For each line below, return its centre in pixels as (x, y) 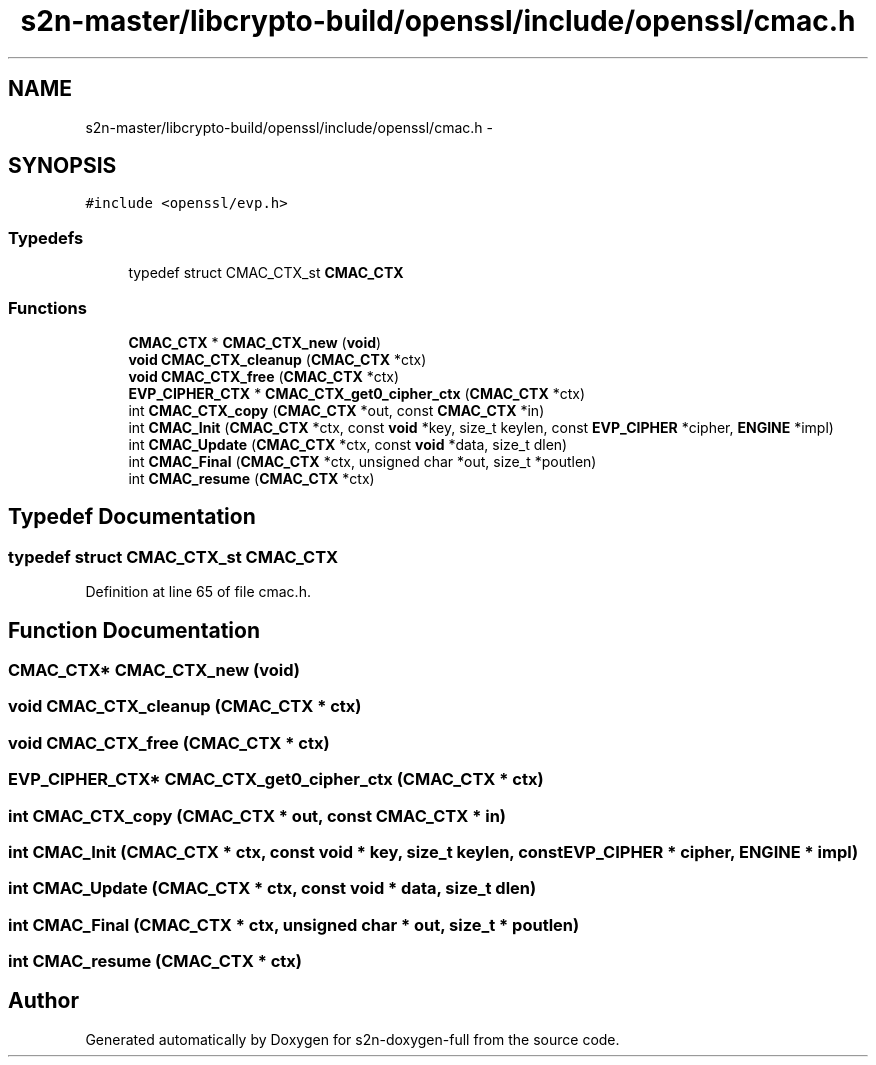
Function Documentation (134, 630)
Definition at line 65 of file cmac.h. (198, 592)
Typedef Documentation (132, 517)
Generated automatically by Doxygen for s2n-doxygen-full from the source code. (352, 1039)
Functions (47, 307)
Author (43, 1001)
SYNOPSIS (62, 166)
